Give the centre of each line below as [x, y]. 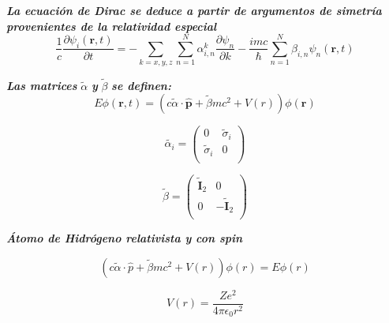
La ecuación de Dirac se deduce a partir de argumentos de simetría [194, 10]
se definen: [141, 85]
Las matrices [42, 85]
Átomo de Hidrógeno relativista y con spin [125, 238]
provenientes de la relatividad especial [112, 26]
